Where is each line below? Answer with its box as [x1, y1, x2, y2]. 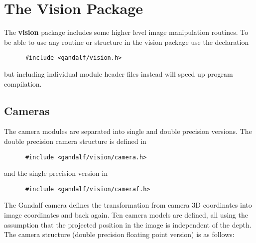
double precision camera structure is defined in [4, 135, 146, 146]
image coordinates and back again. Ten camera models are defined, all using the [4, 210, 248, 220]
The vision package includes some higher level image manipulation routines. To [4, 27, 249, 37]
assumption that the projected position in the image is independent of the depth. [4, 219, 252, 230]
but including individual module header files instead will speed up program [4, 68, 233, 79]
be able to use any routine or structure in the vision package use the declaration [4, 36, 249, 47]
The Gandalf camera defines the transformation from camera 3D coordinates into [4, 200, 252, 210]
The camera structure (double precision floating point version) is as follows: [4, 229, 235, 240]
